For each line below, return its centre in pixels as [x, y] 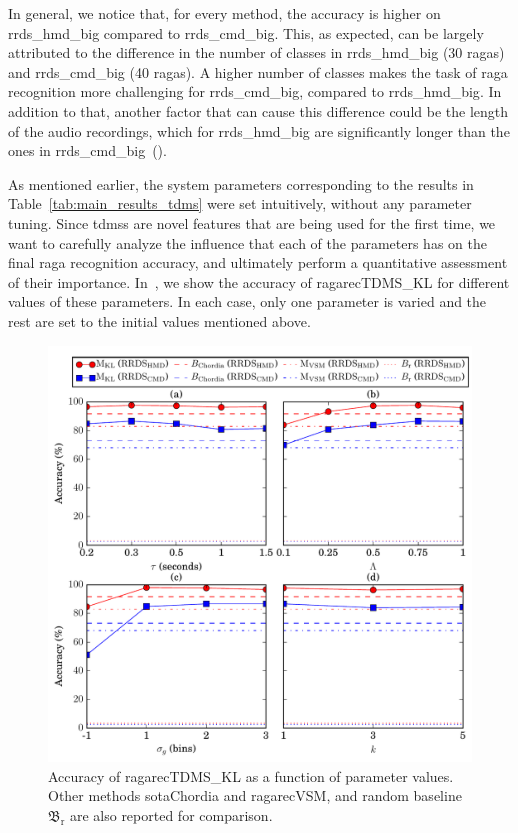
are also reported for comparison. [171, 814]
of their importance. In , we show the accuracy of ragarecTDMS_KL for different [259, 281]
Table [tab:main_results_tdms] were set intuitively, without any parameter [240, 203]
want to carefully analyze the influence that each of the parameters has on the [247, 242]
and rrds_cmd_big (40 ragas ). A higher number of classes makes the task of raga [258, 71]
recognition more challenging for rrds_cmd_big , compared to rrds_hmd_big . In [255, 91]
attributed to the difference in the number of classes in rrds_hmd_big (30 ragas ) [256, 52]
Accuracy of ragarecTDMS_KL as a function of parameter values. [251, 775]
